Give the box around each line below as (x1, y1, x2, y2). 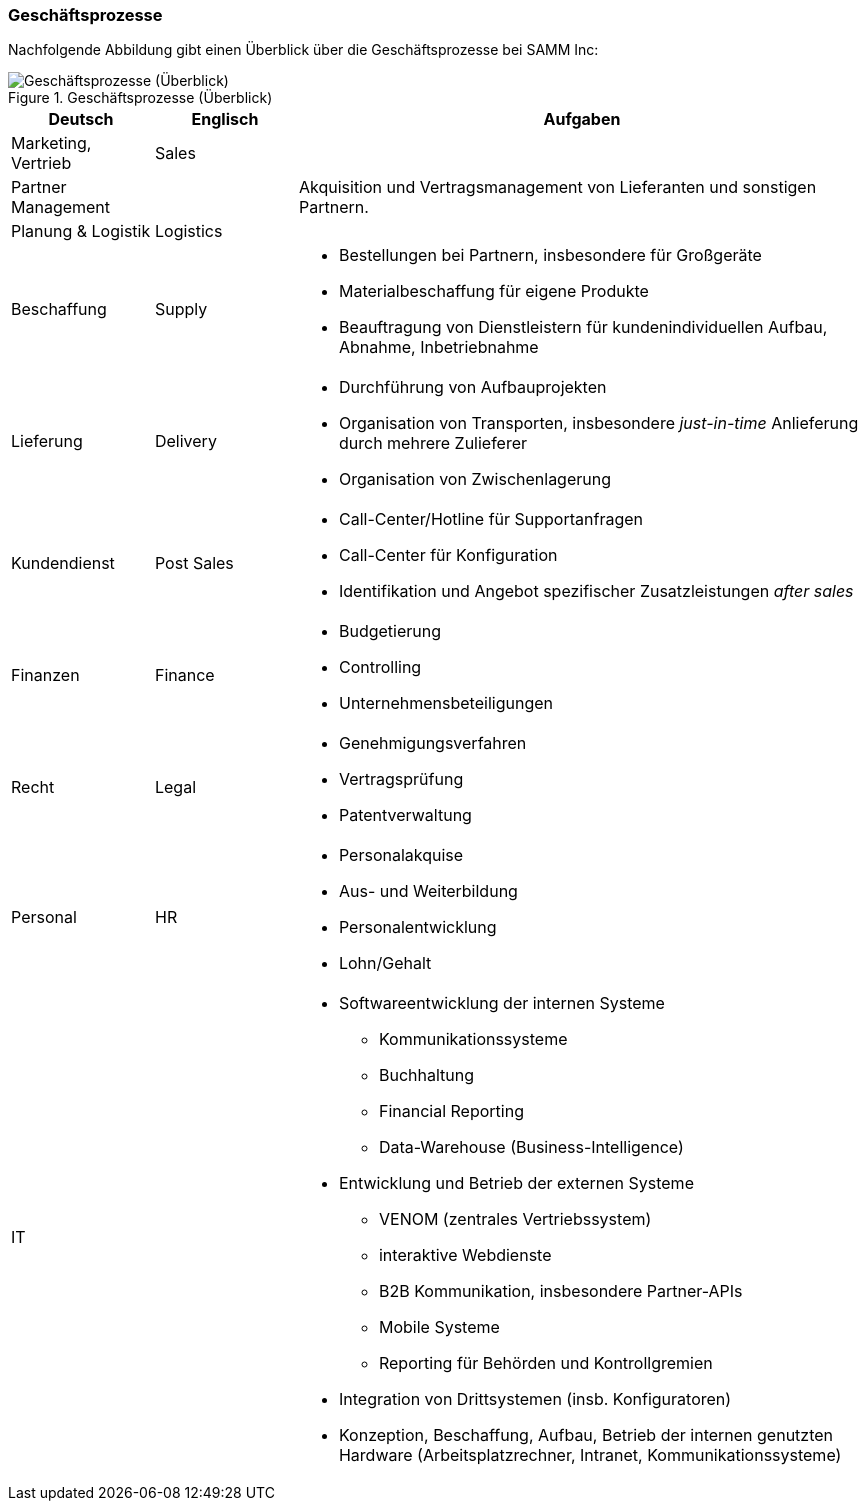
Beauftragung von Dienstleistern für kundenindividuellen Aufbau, (338, 317, 828, 338)
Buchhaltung (378, 1065, 475, 1086)
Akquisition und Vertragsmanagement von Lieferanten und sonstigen (298, 177, 817, 198)
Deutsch (48, 109, 114, 130)
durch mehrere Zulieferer (338, 433, 528, 454)
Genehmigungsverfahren (338, 733, 527, 754)
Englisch (191, 109, 259, 130)
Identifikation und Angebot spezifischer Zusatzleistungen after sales (338, 581, 854, 602)
